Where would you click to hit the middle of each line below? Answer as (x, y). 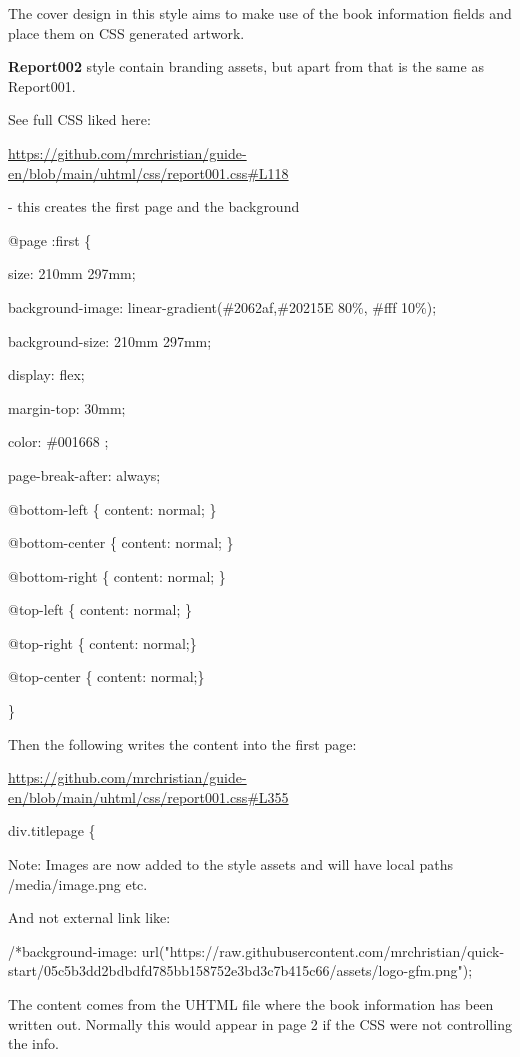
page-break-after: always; (84, 474)
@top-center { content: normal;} (106, 676)
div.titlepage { (52, 830)
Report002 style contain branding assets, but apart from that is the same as (246, 66)
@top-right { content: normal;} (102, 642)
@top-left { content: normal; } (100, 609)
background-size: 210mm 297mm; (110, 340)
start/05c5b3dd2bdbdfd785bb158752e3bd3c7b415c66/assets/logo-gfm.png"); (240, 970)
